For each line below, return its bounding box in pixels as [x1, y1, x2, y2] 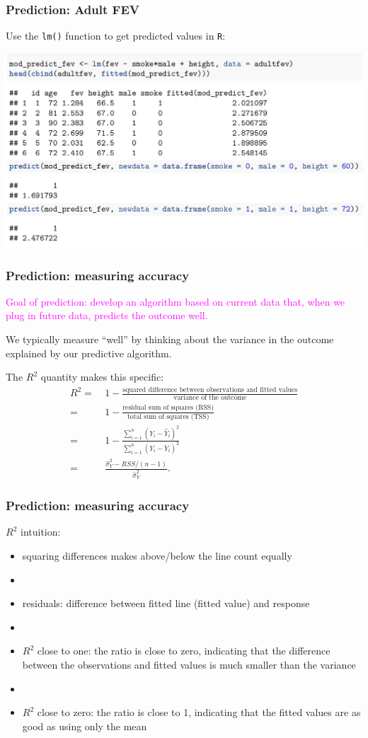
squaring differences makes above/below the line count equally [22, 548, 292, 563]
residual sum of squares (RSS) [122, 404, 214, 412]
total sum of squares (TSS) [127, 413, 209, 421]
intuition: [20, 524, 61, 539]
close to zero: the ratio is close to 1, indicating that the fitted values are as [37, 705, 361, 720]
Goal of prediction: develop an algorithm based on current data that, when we [6, 294, 345, 309]
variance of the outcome [173, 394, 247, 402]
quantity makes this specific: [40, 369, 164, 384]
